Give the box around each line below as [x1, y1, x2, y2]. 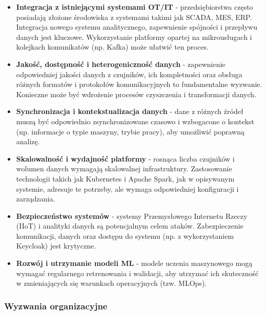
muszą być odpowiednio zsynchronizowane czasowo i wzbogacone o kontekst [16, 116, 255, 126]
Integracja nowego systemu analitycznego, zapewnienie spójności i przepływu [16, 21, 257, 32]
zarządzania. [16, 193, 55, 204]
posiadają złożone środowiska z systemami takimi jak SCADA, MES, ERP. [16, 11, 252, 22]
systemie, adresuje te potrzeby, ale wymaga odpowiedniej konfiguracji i [16, 183, 239, 194]
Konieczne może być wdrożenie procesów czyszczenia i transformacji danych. [16, 88, 256, 99]
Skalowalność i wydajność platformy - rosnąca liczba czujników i [16, 153, 235, 164]
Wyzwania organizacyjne [4, 299, 108, 312]
